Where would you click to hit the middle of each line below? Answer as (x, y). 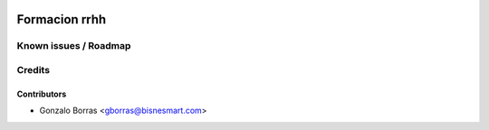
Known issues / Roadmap (74, 46)
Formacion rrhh (62, 19)
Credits (33, 70)
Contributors (42, 94)
